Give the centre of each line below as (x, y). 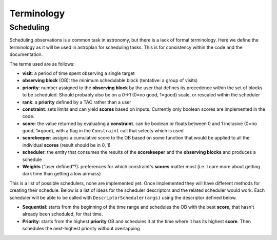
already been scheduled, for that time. (63, 214)
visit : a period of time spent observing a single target (78, 73)
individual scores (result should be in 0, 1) (66, 145)
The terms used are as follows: (42, 64)
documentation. (26, 54)
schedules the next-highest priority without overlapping (81, 229)
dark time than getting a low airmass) (62, 174)
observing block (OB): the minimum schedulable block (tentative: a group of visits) (110, 81)
